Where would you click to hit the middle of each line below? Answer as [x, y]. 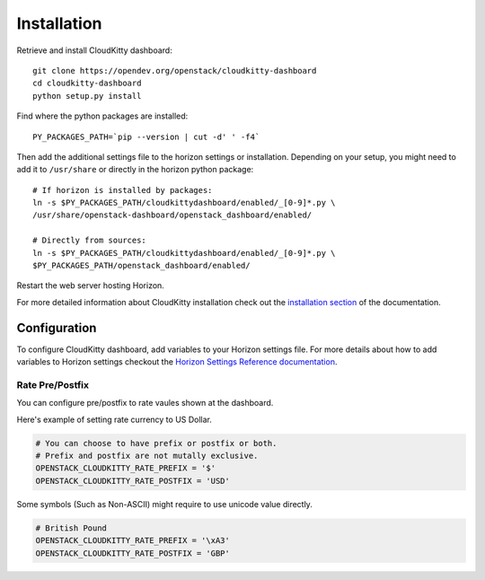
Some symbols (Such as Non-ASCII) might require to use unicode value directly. [165, 504]
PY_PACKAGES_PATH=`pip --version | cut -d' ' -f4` [146, 136]
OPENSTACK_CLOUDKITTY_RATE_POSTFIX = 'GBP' [133, 553]
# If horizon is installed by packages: [123, 190]
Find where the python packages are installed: [102, 116]
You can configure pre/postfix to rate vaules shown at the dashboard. [145, 403]
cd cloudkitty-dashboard [87, 83]
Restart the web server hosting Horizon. [91, 286]
